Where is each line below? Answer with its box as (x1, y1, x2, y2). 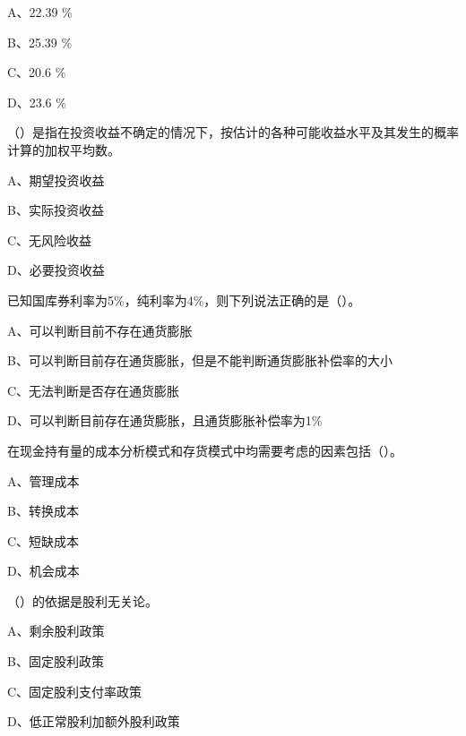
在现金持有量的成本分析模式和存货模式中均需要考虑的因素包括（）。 (7, 441, 402, 459)
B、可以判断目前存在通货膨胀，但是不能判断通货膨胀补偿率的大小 (7, 351, 393, 370)
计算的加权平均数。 (7, 140, 120, 158)
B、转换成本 (7, 501, 79, 520)
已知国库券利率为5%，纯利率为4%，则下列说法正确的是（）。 (7, 290, 361, 309)
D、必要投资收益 (7, 261, 105, 279)
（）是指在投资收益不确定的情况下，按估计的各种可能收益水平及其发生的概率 (7, 123, 459, 141)
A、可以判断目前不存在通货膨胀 (7, 321, 193, 339)
